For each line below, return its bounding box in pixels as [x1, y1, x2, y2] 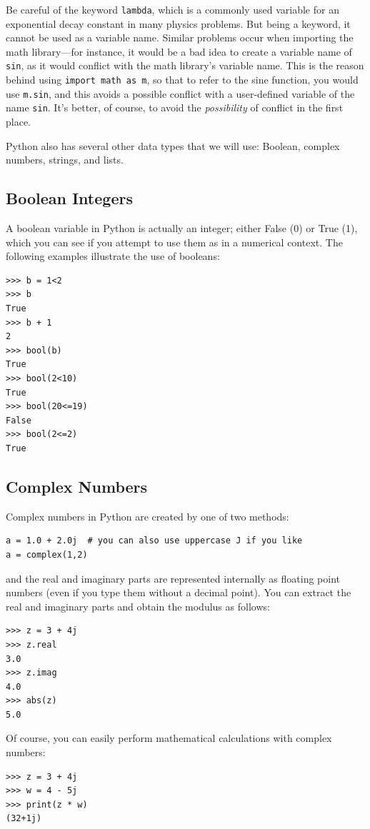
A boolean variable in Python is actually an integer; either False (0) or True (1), [6, 221, 358, 236]
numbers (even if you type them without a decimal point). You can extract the [6, 585, 351, 600]
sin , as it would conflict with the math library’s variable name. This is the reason [6, 58, 364, 73]
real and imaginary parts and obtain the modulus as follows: [6, 598, 270, 613]
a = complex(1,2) [6, 549, 88, 560]
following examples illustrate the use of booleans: [6, 248, 220, 263]
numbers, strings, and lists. [6, 152, 124, 167]
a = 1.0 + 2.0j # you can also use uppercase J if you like [6, 536, 303, 546]
